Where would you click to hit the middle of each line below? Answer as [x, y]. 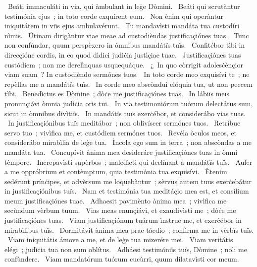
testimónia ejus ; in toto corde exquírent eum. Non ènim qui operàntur [114, 16]
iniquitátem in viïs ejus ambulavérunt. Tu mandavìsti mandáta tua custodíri [122, 26]
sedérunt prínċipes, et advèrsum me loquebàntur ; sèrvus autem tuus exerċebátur [128, 181]
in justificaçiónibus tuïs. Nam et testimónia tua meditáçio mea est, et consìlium [127, 191]
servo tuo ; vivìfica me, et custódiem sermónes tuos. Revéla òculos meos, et [121, 132]
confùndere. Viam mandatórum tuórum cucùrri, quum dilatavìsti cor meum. [122, 259]
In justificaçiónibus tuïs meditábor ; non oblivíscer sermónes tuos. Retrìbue [124, 123]
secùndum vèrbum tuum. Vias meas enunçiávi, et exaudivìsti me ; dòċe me [120, 210]
